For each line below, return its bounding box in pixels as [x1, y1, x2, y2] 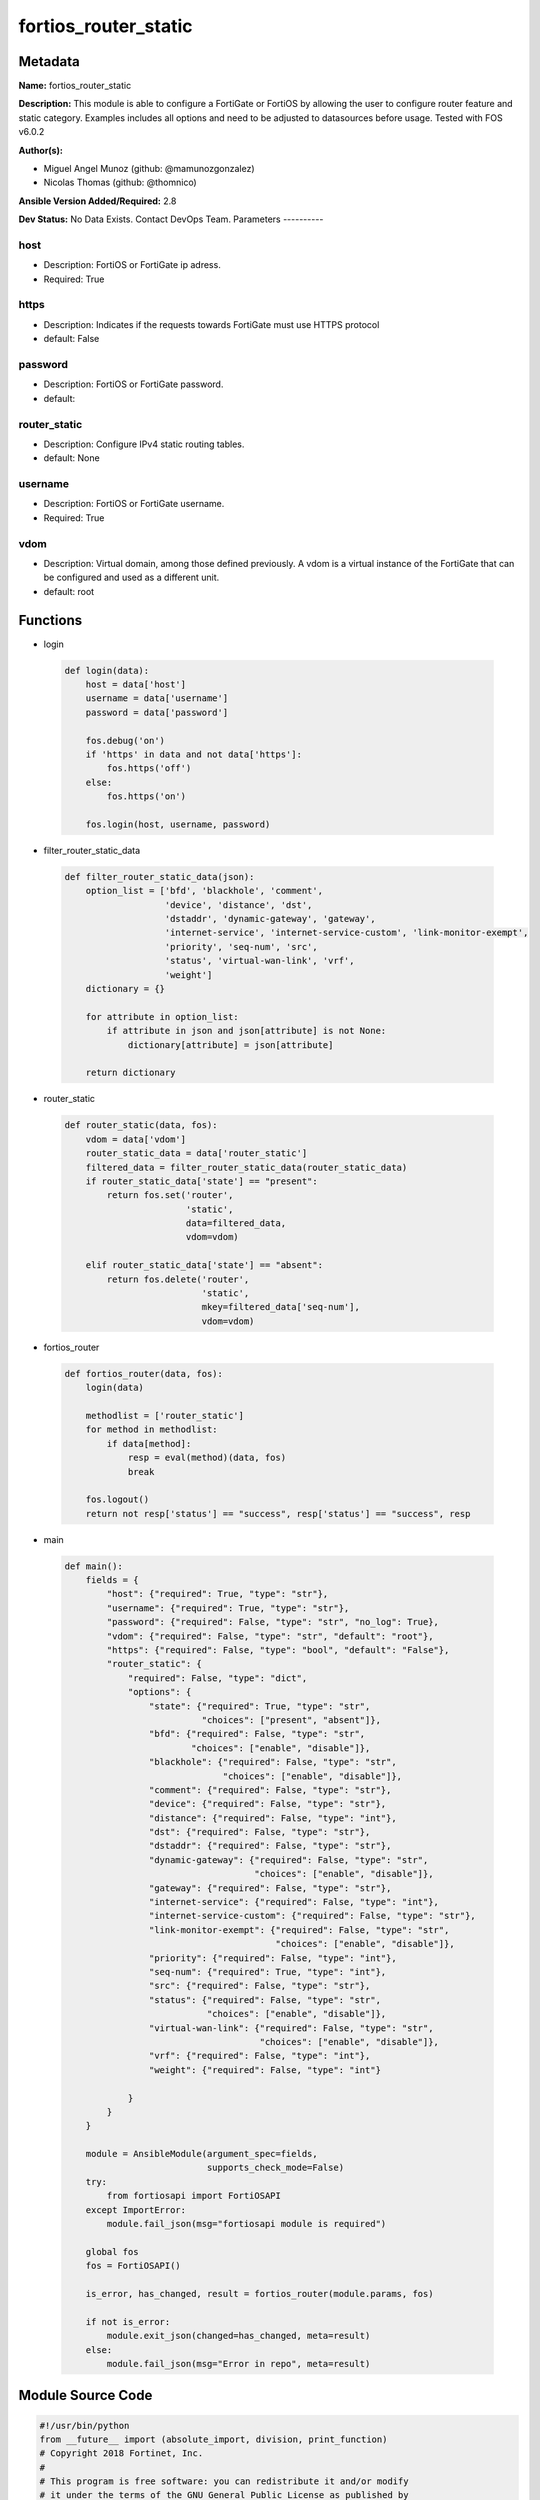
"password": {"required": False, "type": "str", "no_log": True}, [106, 1616, 440, 1628]
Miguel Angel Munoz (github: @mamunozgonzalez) [43, 163, 255, 175]
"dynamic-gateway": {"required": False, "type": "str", [148, 1854, 429, 1865]
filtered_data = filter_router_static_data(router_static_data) [85, 1161, 408, 1173]
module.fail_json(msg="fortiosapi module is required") [106, 2218, 387, 2230]
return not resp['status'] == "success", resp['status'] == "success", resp [85, 1508, 471, 1519]
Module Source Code [18, 2387, 153, 2404]
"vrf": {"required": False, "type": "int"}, [148, 2050, 371, 2062]
